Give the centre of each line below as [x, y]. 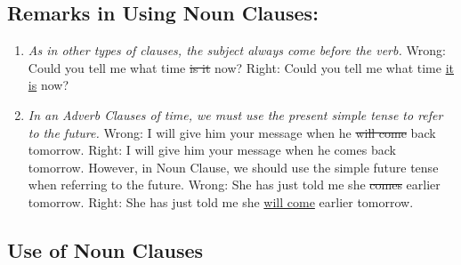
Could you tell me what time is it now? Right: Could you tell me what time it [241, 67]
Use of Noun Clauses [105, 249]
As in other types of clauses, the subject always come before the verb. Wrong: [237, 50]
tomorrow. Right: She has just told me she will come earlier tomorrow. [221, 201]
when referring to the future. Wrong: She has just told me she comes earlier [234, 185]
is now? [48, 85]
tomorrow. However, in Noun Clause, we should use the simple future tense [233, 167]
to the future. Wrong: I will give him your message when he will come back [232, 132]
